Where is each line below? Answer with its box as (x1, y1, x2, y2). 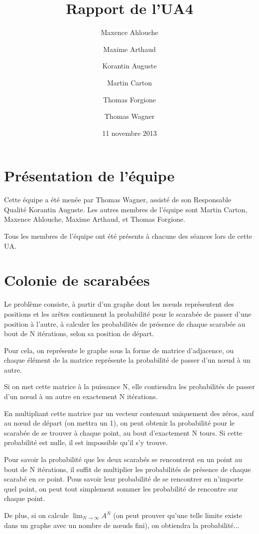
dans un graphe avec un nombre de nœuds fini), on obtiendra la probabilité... (4, 520, 240, 530)
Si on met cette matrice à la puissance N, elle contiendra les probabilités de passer (4, 381, 255, 392)
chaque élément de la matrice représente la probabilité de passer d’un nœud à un (4, 355, 251, 365)
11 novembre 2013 (102, 127, 157, 138)
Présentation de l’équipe (4, 165, 175, 186)
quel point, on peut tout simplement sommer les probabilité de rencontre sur (4, 483, 238, 494)
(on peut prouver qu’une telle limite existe (113, 510, 243, 520)
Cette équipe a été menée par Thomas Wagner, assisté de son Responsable (4, 194, 232, 205)
